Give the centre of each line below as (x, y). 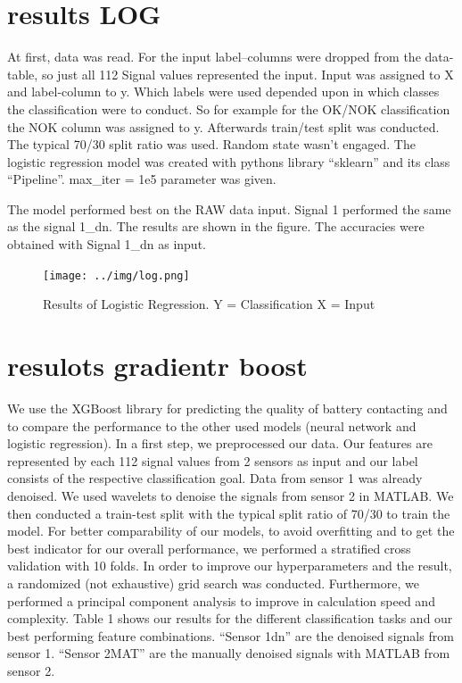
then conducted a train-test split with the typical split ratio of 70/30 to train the (229, 513)
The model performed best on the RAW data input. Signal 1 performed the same (229, 208)
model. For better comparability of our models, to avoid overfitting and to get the (231, 531)
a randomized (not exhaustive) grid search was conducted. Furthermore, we (213, 583)
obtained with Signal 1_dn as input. (107, 244)
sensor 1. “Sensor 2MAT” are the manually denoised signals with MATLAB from (229, 653)
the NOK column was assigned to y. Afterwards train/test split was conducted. (223, 126)
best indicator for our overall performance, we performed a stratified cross (209, 548)
